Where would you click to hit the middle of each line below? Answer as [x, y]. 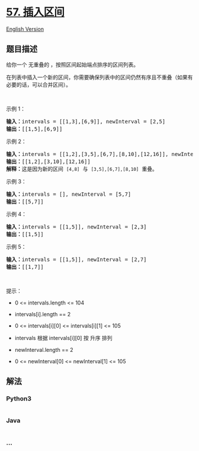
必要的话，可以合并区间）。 [38, 84]
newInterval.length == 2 [44, 350]
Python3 [19, 399]
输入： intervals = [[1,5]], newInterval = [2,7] [76, 259]
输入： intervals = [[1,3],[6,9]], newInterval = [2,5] [86, 121]
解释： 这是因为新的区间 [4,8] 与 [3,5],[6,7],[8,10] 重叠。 [82, 169]
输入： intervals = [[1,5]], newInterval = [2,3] [76, 227]
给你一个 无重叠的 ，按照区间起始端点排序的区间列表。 [73, 64]
